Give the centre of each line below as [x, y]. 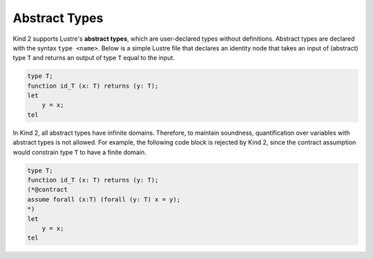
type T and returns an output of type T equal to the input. [94, 58]
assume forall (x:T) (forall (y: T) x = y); [104, 199]
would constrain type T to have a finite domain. [79, 152]
